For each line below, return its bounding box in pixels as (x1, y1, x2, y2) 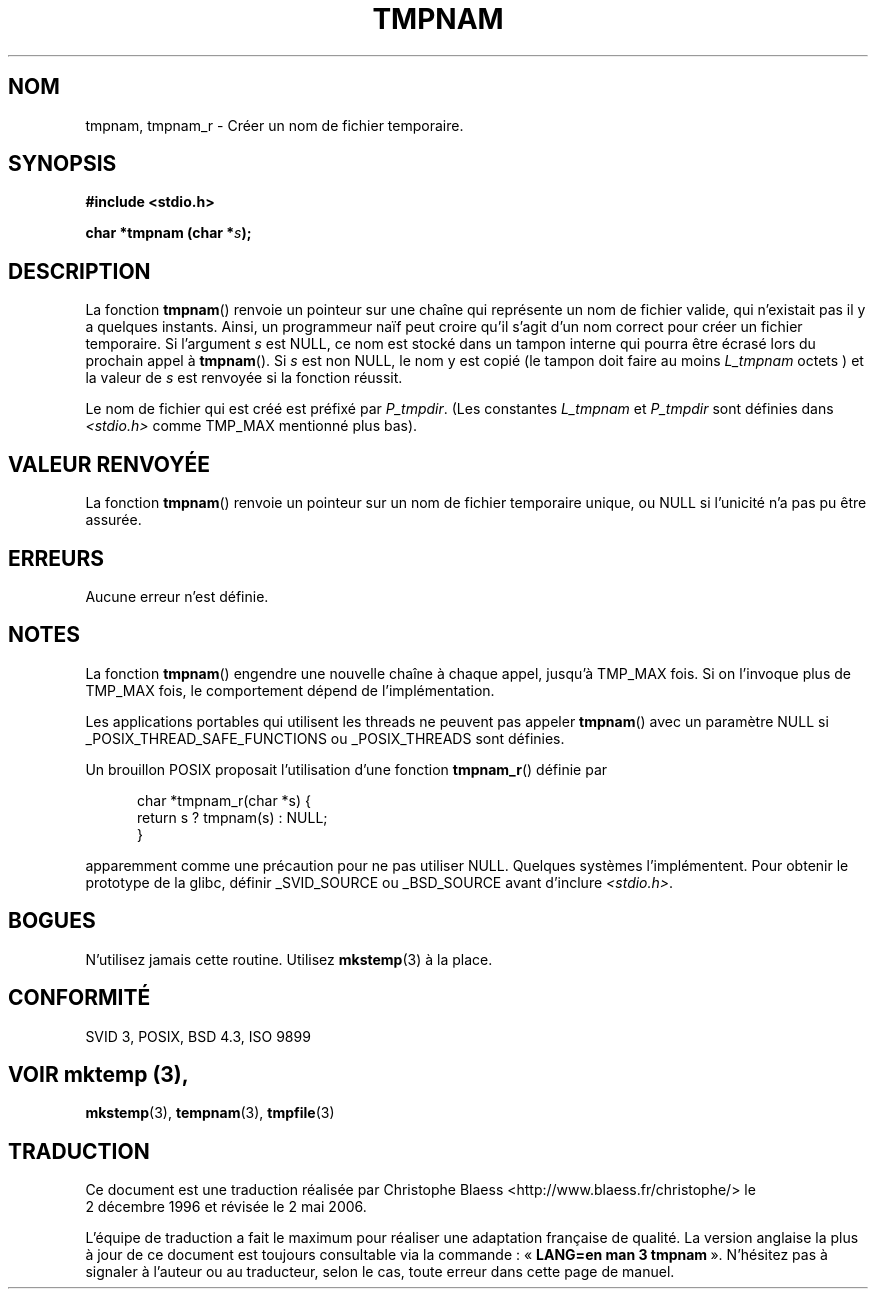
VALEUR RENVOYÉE (8, 451, 210, 477)
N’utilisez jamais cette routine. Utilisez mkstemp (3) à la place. (85, 950, 493, 968)
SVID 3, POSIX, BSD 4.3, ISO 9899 (85, 1027, 311, 1045)
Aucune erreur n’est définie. (85, 587, 269, 605)
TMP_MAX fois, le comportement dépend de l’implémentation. (85, 681, 495, 699)
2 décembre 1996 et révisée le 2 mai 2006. (85, 1198, 367, 1216)
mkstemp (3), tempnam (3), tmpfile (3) (85, 1104, 335, 1122)
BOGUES (8, 908, 96, 934)
